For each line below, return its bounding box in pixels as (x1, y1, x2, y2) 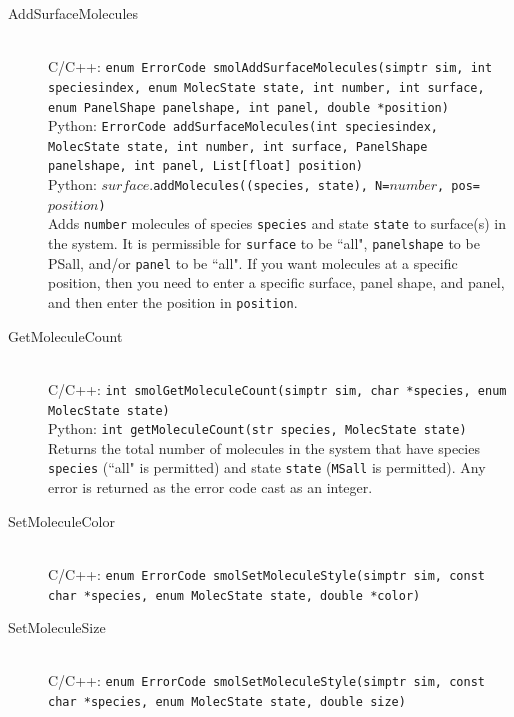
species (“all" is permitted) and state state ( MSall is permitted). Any (48, 457, 486, 478)
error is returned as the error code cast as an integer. (48, 477, 373, 498)
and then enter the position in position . (48, 292, 298, 312)
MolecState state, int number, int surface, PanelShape (48, 139, 428, 154)
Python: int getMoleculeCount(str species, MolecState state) (48, 418, 467, 439)
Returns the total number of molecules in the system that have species (48, 437, 480, 458)
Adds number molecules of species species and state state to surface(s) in (48, 213, 507, 234)
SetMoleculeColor (8, 510, 115, 531)
